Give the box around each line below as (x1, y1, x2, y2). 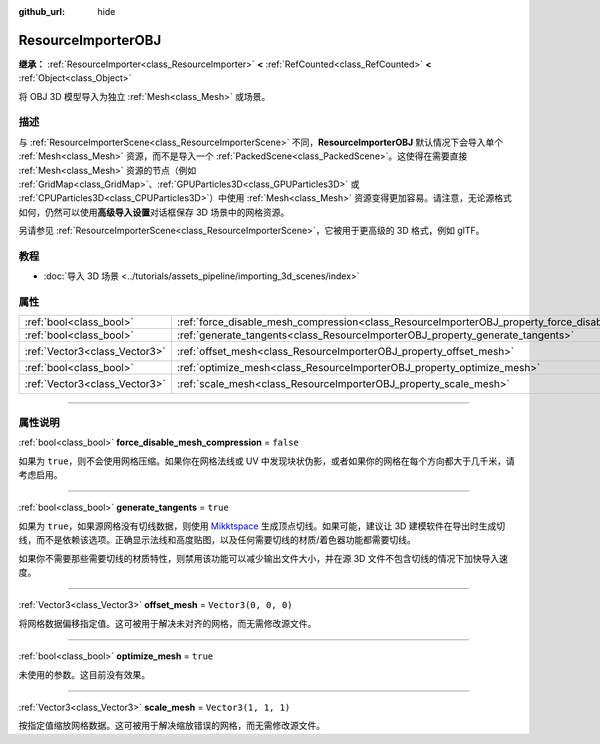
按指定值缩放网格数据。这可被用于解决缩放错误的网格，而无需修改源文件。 (18, 720, 325, 732)
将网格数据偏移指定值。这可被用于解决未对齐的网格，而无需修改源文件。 (18, 617, 317, 629)
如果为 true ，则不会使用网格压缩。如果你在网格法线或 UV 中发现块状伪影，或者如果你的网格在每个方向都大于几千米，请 (18, 455, 515, 467)
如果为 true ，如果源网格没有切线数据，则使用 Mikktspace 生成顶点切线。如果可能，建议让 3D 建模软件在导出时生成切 (18, 520, 506, 532)
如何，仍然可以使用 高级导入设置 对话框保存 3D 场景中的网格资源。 (18, 206, 290, 218)
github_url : (18, 6, 65, 17)
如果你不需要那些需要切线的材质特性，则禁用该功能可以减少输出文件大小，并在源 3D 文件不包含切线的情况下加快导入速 (18, 552, 509, 564)
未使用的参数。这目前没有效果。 (18, 668, 150, 680)
